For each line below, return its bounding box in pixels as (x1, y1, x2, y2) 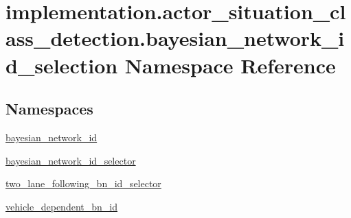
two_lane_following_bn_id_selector (5, 176, 161, 191)
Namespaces (5, 98, 93, 119)
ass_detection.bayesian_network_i (5, 24, 345, 52)
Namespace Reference (124, 51, 336, 79)
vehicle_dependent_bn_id (5, 199, 117, 213)
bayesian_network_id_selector (5, 153, 136, 167)
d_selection (5, 51, 118, 79)
